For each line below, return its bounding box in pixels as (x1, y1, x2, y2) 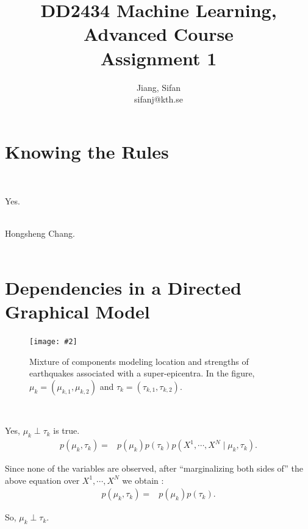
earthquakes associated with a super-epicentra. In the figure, (29, 367, 255, 380)
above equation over (5, 473, 80, 486)
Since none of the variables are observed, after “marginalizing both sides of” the (5, 462, 303, 475)
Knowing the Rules (5, 139, 169, 164)
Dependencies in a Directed (5, 275, 242, 300)
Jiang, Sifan (136, 81, 181, 93)
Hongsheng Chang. (5, 227, 75, 240)
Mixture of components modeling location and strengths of (29, 354, 249, 367)
